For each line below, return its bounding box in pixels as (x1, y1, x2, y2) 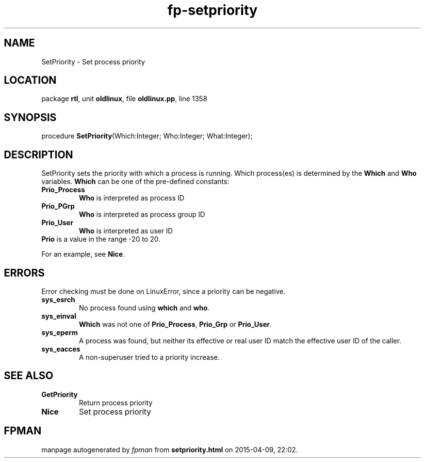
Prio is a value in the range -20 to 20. (41, 235, 161, 244)
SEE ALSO (4, 370, 53, 382)
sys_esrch (41, 295, 75, 304)
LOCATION (4, 74, 57, 87)
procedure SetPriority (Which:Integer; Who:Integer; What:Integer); (41, 132, 253, 140)
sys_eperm (41, 328, 78, 337)
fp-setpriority (167, 2, 258, 18)
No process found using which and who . (79, 303, 210, 312)
